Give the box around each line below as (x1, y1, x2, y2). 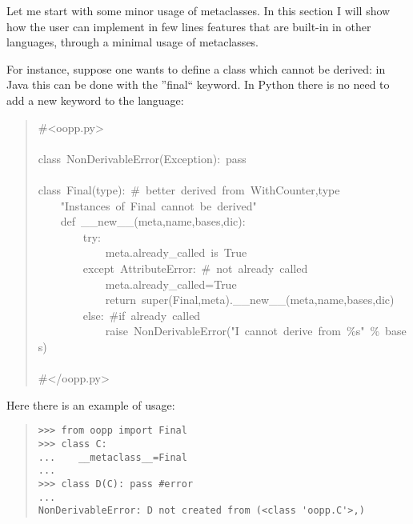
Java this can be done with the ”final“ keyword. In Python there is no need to (6, 76, 390, 93)
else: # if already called (82, 306, 201, 323)
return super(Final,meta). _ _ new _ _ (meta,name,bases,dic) (105, 291, 395, 308)
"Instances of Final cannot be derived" (60, 197, 257, 214)
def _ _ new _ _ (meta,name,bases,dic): (60, 213, 246, 230)
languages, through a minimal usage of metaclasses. (6, 34, 259, 50)
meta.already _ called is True (105, 244, 247, 261)
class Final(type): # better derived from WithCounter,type (38, 181, 340, 198)
